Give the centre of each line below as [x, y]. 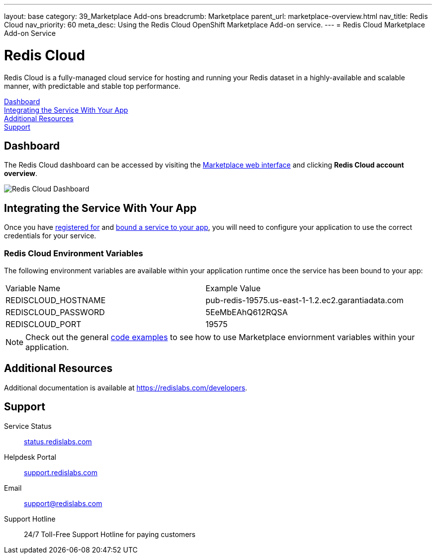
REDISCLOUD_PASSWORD [55, 312]
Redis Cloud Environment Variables [74, 253]
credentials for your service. [50, 236]
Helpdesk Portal [30, 457]
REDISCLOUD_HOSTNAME [55, 300]
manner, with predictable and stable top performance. [92, 86]
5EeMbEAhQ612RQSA [246, 312]
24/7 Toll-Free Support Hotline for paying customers [110, 534]
